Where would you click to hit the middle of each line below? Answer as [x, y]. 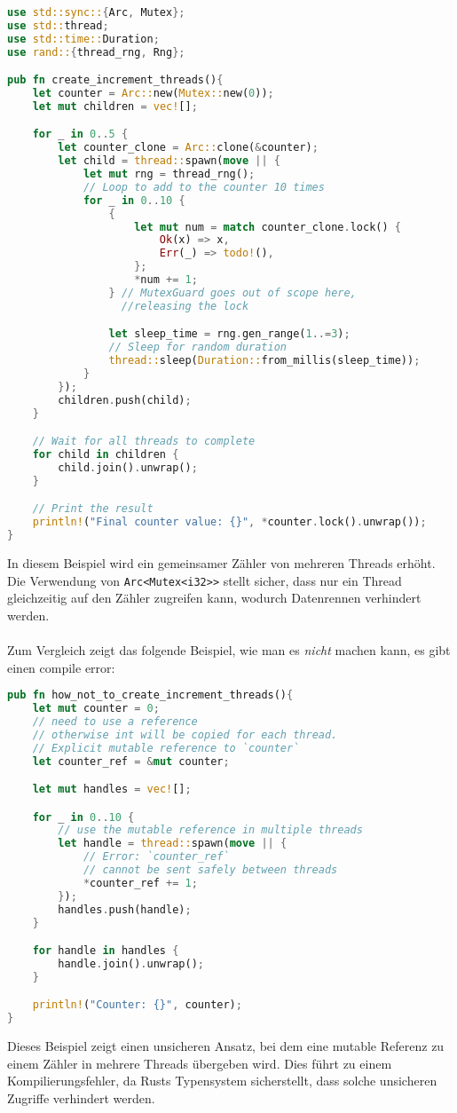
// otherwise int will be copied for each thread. [185, 734]
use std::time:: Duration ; [83, 39]
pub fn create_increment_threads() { [115, 80]
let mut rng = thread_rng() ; [169, 174]
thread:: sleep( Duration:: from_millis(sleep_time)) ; [264, 361]
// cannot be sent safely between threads [210, 870]
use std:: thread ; [58, 25]
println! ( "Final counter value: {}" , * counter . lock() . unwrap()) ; [229, 522]
